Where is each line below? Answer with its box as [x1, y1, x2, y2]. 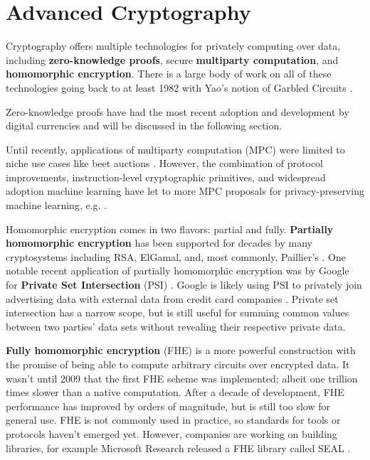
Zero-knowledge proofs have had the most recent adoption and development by [6, 104, 349, 119]
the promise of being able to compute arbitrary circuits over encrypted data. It [6, 357, 350, 371]
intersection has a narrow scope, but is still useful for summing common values [6, 305, 349, 320]
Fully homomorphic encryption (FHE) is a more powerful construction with [6, 343, 356, 358]
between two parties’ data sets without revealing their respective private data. [6, 319, 346, 333]
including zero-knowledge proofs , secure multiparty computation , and [6, 52, 339, 67]
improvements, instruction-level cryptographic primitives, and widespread [6, 169, 326, 184]
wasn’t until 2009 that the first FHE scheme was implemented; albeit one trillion [6, 370, 358, 385]
